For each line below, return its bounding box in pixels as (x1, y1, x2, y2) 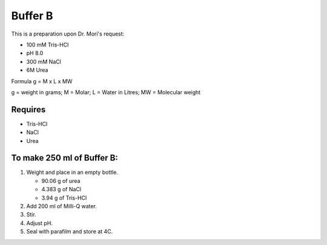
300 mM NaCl (26, 58, 62, 65)
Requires (11, 104, 46, 115)
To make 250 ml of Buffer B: (11, 153, 118, 163)
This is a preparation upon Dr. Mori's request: (11, 30, 125, 37)
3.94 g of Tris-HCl (41, 194, 87, 202)
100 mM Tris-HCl (26, 41, 69, 48)
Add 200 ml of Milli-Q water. (26, 203, 97, 210)
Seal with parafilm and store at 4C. (26, 228, 113, 235)
